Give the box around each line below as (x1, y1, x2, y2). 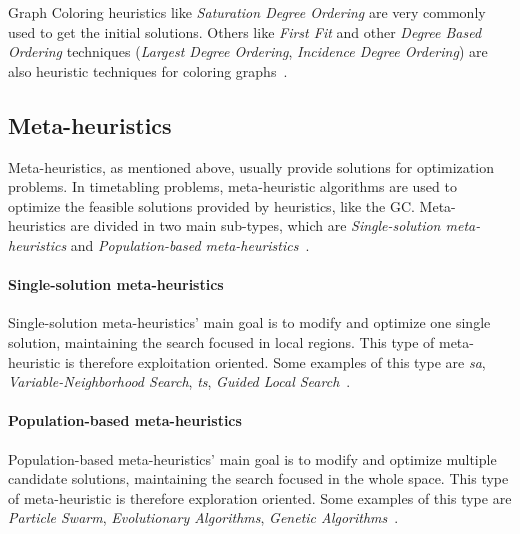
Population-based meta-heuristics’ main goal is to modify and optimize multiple (8, 448, 497, 469)
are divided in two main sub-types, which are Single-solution (70, 215, 441, 236)
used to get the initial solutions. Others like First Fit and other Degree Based (8, 21, 482, 42)
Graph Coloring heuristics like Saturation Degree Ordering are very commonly (8, 2, 486, 22)
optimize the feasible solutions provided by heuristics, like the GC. (8, 195, 415, 216)
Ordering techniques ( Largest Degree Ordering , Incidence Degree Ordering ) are (8, 41, 488, 62)
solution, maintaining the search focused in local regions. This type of (8, 331, 435, 352)
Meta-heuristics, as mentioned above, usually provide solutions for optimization (8, 156, 494, 177)
